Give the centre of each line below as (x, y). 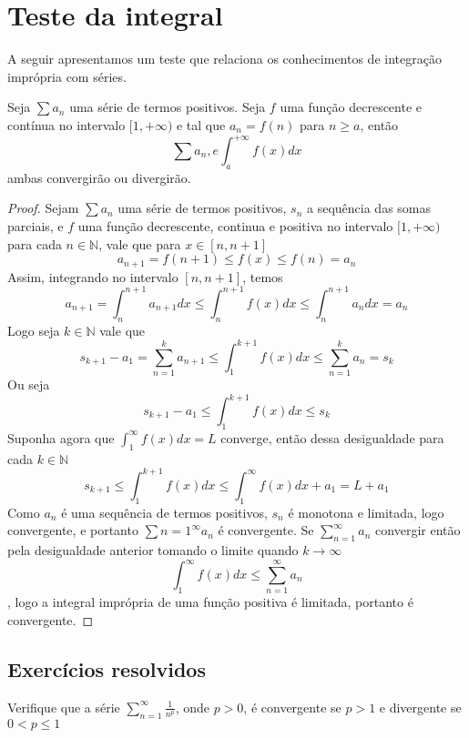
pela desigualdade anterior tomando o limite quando (153, 549)
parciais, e (36, 225)
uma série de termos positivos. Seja (168, 107)
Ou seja (29, 384)
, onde (192, 707)
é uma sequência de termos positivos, (164, 512)
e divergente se (420, 707)
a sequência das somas (369, 208)
